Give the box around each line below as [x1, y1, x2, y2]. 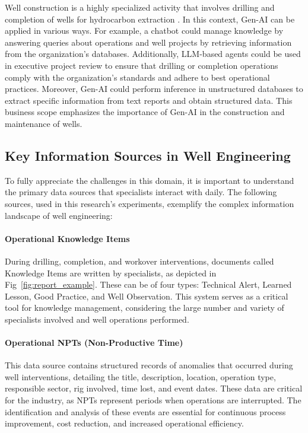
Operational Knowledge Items [5, 232, 130, 244]
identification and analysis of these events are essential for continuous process [5, 405, 286, 418]
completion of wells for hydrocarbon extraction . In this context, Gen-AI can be [5, 12, 295, 25]
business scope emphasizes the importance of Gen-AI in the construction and [5, 106, 285, 118]
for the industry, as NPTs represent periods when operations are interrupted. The [5, 394, 301, 406]
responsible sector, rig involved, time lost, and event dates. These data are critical [5, 382, 303, 394]
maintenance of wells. [5, 117, 82, 129]
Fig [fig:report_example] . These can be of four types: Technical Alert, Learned [5, 278, 292, 291]
